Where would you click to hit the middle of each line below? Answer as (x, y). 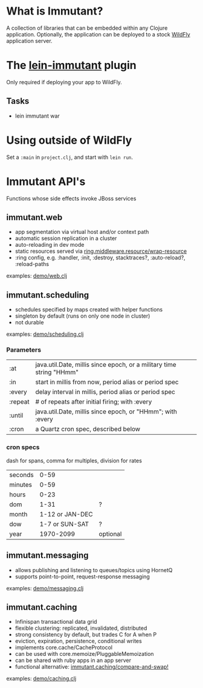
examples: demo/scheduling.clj (45, 334)
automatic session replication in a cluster (66, 238)
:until (16, 415)
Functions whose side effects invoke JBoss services (71, 198)
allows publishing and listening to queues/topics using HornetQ (94, 570)
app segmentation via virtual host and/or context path (82, 232)
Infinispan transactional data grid (56, 622)
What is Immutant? (55, 11)
